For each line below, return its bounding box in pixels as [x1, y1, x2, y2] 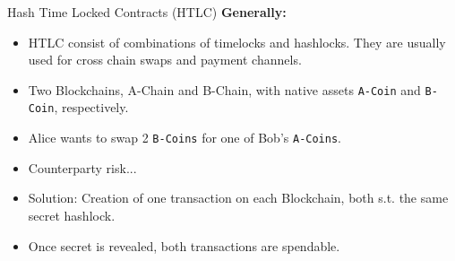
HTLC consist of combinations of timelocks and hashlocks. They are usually [28, 32, 446, 51]
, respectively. [54, 98, 129, 117]
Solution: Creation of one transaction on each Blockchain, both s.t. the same [28, 188, 449, 207]
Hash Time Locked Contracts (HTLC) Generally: [7, 3, 287, 21]
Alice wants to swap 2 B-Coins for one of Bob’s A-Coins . [28, 128, 341, 147]
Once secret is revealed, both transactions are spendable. [28, 236, 340, 255]
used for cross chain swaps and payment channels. [28, 50, 302, 69]
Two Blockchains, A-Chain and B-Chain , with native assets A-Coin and [28, 80, 421, 99]
